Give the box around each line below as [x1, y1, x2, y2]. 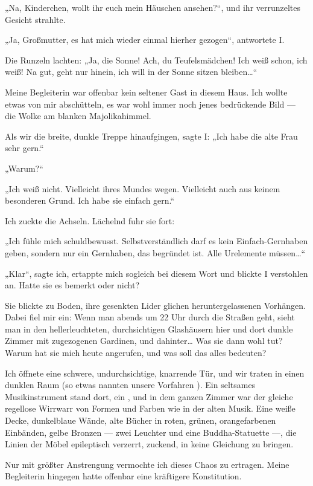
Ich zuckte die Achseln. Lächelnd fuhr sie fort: [5, 214, 175, 227]
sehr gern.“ [5, 141, 44, 154]
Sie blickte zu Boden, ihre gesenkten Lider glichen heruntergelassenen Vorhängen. [5, 299, 306, 311]
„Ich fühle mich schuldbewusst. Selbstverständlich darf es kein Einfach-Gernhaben [5, 235, 308, 247]
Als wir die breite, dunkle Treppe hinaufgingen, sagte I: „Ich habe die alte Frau [5, 129, 298, 142]
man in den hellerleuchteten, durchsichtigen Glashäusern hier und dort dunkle [5, 322, 293, 335]
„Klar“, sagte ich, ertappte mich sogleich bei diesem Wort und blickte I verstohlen [5, 267, 308, 279]
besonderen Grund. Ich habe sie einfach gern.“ [5, 194, 175, 207]
